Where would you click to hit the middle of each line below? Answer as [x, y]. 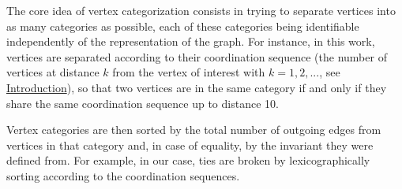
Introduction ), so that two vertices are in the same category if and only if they [197, 87]
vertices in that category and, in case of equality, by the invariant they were [190, 145]
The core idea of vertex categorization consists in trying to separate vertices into [201, 10]
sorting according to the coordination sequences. [123, 175]
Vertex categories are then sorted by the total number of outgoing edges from [194, 130]
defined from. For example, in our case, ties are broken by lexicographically [188, 160]
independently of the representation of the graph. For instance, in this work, [191, 41]
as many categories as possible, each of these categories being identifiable [183, 26]
